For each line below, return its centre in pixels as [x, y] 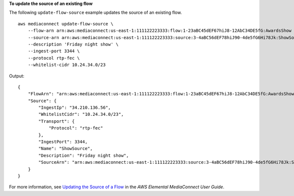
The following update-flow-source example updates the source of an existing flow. [96, 13]
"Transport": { [57, 121]
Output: [17, 76]
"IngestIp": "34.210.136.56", [75, 108]
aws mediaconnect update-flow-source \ [66, 24]
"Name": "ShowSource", [66, 149]
